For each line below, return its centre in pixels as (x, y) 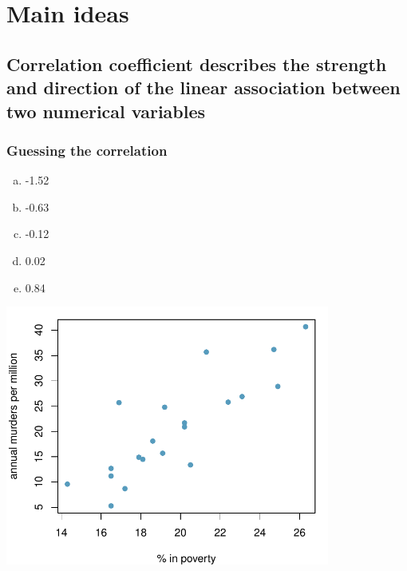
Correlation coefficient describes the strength (197, 63)
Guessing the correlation (87, 150)
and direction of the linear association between (203, 87)
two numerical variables (106, 111)
